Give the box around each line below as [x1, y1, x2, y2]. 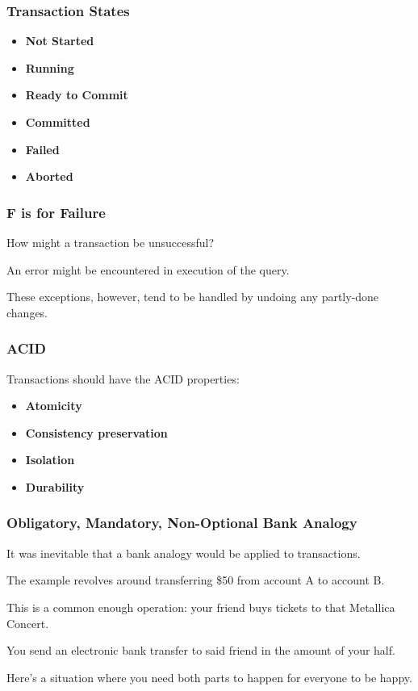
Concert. [6, 614, 49, 631]
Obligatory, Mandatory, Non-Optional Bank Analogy [6, 513, 357, 533]
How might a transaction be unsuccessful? [6, 234, 214, 250]
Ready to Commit [25, 86, 128, 103]
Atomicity [25, 397, 82, 414]
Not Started [25, 32, 94, 49]
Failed [25, 140, 60, 157]
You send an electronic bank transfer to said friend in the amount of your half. [6, 642, 395, 659]
